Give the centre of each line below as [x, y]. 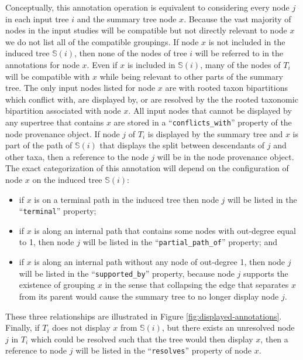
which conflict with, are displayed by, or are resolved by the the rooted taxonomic [152, 99]
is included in [151, 64]
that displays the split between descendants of [182, 145]
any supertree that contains [55, 122]
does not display [81, 327]
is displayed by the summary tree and [215, 133]
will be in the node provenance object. [225, 156]
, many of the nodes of [240, 64]
